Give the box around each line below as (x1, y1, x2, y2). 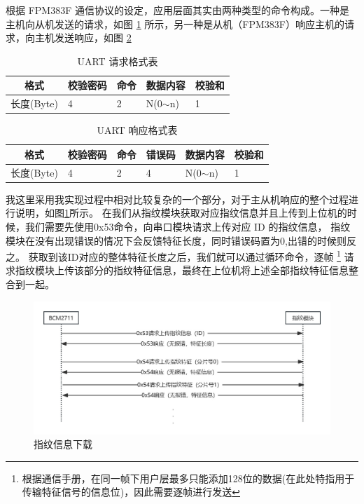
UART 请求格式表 (77, 53, 158, 68)
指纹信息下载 (34, 437, 92, 451)
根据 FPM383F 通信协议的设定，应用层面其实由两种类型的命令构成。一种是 (6, 3, 349, 17)
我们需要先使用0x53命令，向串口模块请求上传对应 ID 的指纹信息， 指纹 (24, 219, 351, 234)
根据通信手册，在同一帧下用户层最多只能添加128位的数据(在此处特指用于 (22, 470, 355, 485)
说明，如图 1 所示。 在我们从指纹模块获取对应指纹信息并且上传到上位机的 (15, 205, 347, 220)
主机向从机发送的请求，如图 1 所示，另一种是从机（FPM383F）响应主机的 (6, 16, 344, 31)
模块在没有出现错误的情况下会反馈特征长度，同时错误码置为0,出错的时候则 (6, 233, 346, 247)
